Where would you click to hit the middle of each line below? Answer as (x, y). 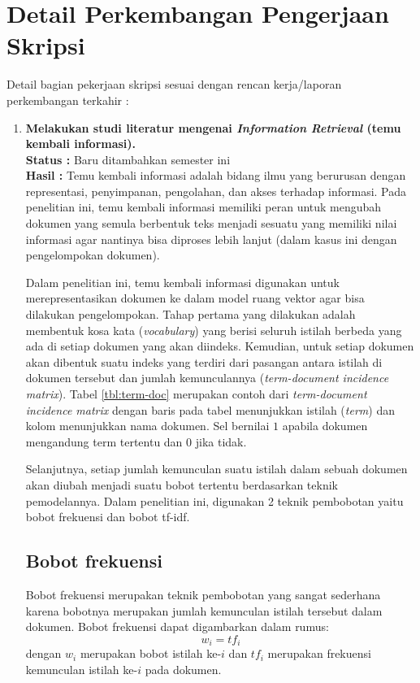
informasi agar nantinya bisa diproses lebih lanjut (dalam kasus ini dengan (211, 239)
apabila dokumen (325, 426)
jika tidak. (221, 441)
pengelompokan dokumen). (93, 255)
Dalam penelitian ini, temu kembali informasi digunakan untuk (182, 282)
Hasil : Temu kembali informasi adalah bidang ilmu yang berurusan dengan (216, 175)
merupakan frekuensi (319, 653)
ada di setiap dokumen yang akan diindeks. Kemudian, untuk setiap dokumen (220, 346)
